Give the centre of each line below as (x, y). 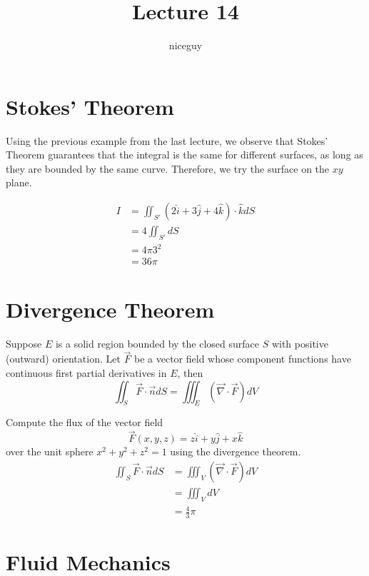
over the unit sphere (50, 451)
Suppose (24, 343)
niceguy (186, 45)
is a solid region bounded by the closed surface (157, 343)
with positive (300, 343)
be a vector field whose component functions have (243, 359)
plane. (19, 182)
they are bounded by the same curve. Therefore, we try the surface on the (168, 168)
